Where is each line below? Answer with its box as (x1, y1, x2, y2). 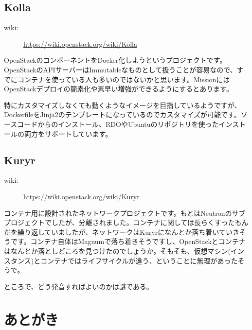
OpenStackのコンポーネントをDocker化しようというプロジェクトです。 (4, 55, 227, 65)
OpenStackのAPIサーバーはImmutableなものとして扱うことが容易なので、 (4, 64, 237, 74)
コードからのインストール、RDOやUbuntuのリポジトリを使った (17, 119, 219, 129)
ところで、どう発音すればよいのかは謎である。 (4, 281, 153, 291)
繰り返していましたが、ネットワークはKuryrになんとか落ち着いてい (17, 226, 233, 237)
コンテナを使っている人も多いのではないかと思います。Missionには (17, 74, 230, 84)
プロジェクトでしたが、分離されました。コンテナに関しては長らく (4, 217, 215, 227)
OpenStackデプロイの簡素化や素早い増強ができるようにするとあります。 (4, 84, 233, 94)
